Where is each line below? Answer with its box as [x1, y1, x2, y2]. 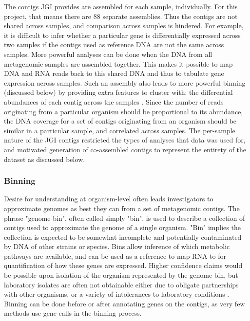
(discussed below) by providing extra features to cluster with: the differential [4, 87, 233, 97]
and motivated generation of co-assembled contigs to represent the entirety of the [4, 144, 247, 154]
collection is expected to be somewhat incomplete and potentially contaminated [4, 232, 242, 242]
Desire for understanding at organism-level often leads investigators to [4, 194, 213, 204]
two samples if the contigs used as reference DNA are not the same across [4, 39, 224, 50]
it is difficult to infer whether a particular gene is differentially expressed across [4, 30, 241, 40]
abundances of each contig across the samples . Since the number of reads [4, 96, 224, 107]
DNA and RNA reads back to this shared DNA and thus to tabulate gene [4, 68, 224, 78]
